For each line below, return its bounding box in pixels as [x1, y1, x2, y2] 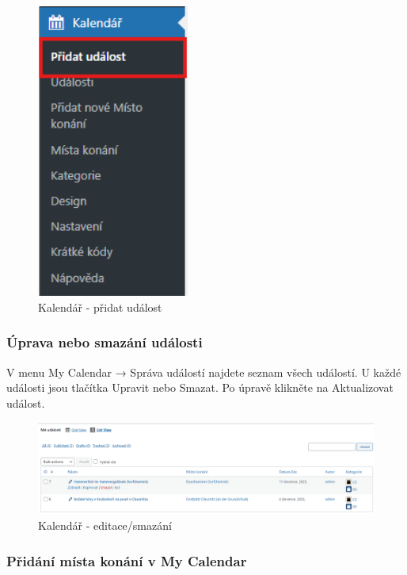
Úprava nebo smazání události [6, 332, 203, 352]
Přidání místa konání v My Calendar [6, 550, 247, 570]
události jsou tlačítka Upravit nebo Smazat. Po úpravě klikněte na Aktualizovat [6, 379, 394, 396]
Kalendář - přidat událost [38, 298, 162, 315]
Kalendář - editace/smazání [38, 517, 172, 534]
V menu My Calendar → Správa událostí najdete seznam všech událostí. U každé [6, 363, 401, 380]
